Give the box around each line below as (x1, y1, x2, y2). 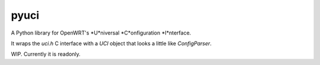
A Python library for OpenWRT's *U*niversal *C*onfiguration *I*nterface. (11, 29, 191, 36)
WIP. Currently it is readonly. (11, 50, 81, 58)
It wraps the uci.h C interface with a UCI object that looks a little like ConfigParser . (11, 40, 212, 47)
